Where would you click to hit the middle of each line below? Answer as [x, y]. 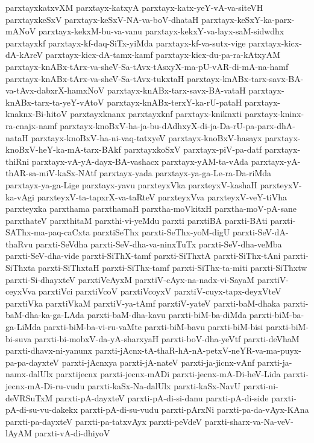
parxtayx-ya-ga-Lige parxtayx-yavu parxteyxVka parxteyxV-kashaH [131, 184]
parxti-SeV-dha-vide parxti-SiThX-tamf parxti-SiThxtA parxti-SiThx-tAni [143, 256]
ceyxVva [21, 291]
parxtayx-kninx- [275, 114]
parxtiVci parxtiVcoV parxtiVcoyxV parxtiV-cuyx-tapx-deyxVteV [160, 291]
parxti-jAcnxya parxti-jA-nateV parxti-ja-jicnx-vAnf [158, 362]
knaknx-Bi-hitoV [36, 114]
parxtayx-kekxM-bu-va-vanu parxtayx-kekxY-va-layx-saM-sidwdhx [161, 31]
